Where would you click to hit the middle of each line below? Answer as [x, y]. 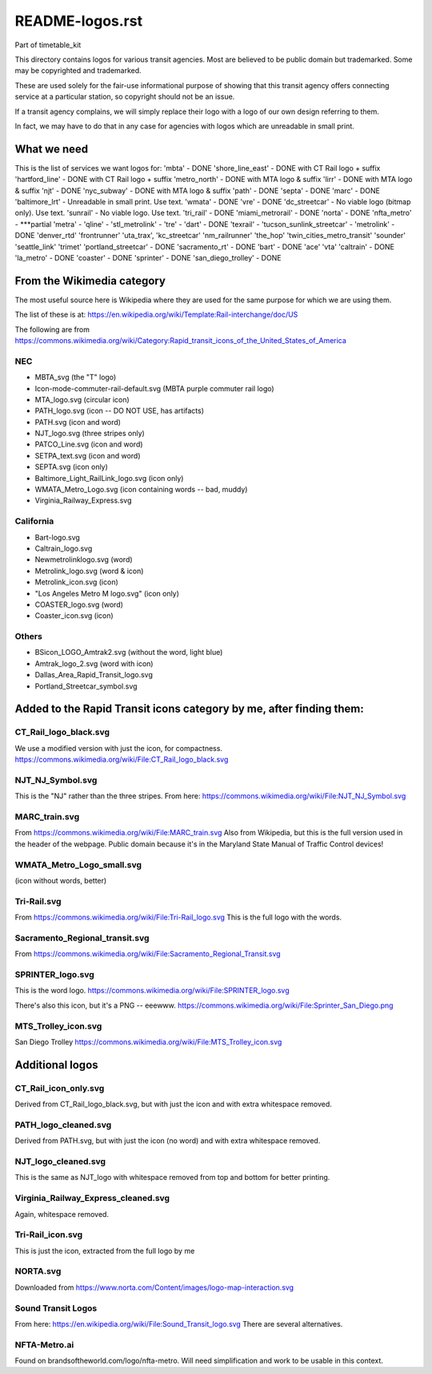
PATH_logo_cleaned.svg [63, 1125]
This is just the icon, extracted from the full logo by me [105, 1251]
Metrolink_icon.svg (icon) [77, 582]
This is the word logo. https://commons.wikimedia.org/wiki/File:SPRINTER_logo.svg [152, 991]
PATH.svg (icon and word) [78, 422]
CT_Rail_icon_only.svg [60, 1088]
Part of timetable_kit [48, 45]
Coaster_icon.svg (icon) [74, 616]
